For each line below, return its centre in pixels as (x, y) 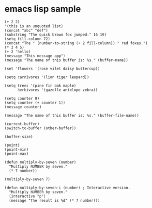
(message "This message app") (35, 56)
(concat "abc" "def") (26, 30)
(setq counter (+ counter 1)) (35, 103)
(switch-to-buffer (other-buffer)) (40, 128)
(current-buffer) (22, 124)
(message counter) (23, 107)
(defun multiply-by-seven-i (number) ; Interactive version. (68, 188)
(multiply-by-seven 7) (27, 179)
